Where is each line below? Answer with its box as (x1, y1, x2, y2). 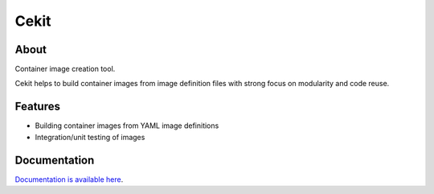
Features (14, 100, 60, 114)
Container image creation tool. (14, 64, 116, 74)
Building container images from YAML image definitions (35, 121, 219, 130)
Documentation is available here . (14, 174, 124, 184)
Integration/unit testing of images (35, 132, 145, 142)
